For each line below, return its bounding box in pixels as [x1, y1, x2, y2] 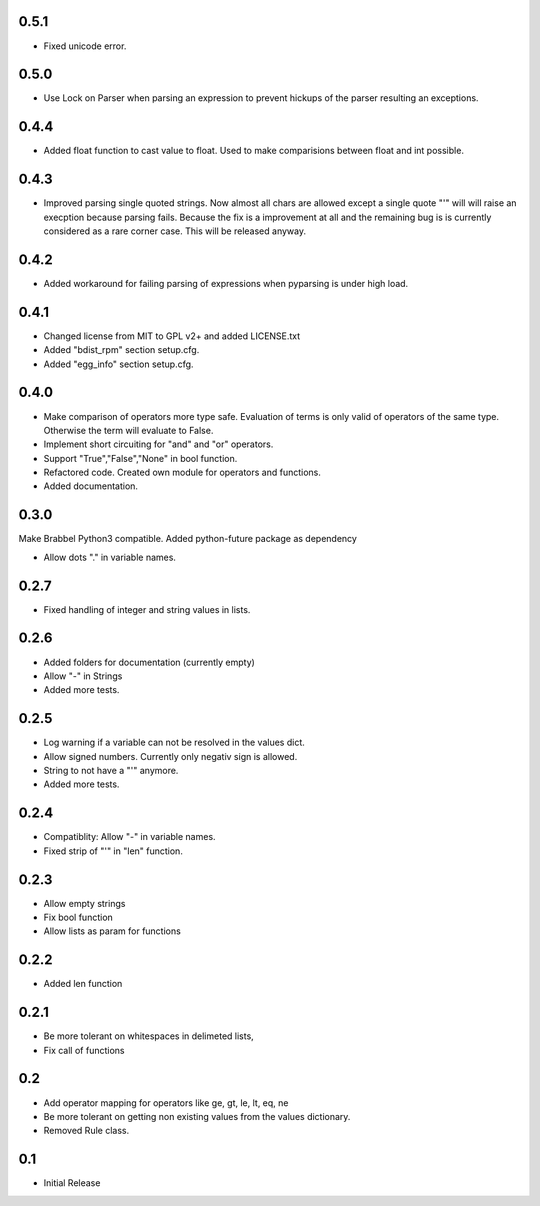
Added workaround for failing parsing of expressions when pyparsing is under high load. [43, 277, 409, 289]
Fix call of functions [43, 1044, 125, 1056]
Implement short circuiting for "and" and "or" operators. [43, 438, 274, 450]
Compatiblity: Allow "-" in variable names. [43, 831, 216, 843]
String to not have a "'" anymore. [43, 765, 179, 777]
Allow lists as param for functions [43, 925, 182, 937]
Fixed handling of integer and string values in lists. [43, 603, 251, 615]
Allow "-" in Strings [43, 670, 123, 682]
